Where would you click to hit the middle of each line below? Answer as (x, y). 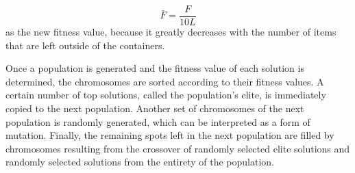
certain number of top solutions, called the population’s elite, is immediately (166, 95)
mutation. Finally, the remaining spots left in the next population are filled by (170, 135)
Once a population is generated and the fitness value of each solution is (155, 68)
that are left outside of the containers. (85, 45)
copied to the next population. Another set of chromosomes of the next (155, 108)
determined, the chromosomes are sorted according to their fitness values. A (165, 81)
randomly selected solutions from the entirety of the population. (140, 162)
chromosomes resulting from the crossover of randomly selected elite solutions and (178, 148)
